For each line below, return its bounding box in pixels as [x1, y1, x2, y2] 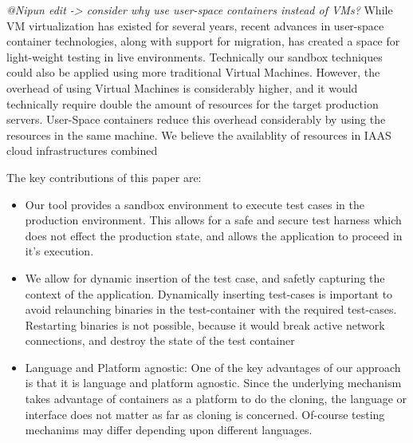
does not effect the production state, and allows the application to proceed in [25, 227, 403, 243]
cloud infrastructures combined [6, 142, 158, 159]
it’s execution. [25, 243, 94, 259]
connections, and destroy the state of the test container [25, 332, 295, 349]
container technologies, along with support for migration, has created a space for [6, 33, 400, 49]
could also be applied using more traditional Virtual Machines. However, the [6, 64, 380, 81]
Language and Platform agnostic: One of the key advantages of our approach [25, 358, 401, 375]
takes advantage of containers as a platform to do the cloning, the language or [25, 390, 407, 407]
